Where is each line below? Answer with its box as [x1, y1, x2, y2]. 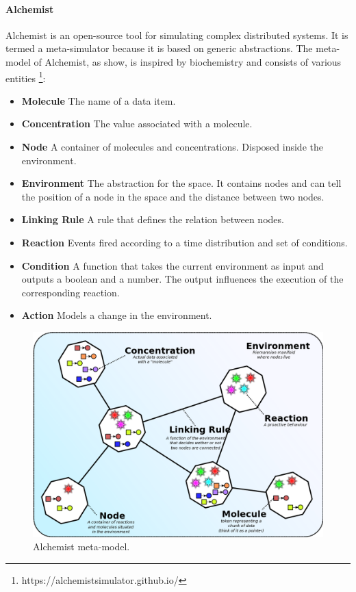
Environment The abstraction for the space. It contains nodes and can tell [21, 176, 342, 190]
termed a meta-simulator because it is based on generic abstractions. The [5, 41, 313, 55]
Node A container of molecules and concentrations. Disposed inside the [21, 140, 323, 154]
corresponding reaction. [21, 285, 120, 299]
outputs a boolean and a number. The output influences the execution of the [21, 272, 344, 286]
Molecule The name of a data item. [21, 93, 176, 107]
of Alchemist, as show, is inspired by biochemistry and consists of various [34, 54, 342, 68]
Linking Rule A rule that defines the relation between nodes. [21, 212, 284, 227]
